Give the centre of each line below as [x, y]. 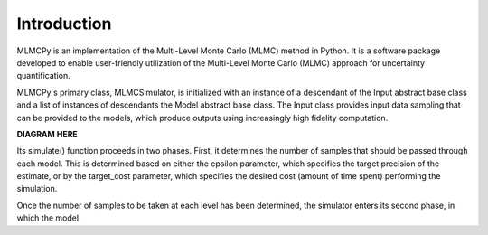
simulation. [37, 189]
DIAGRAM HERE [47, 134]
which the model [48, 218]
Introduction [64, 23]
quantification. [44, 76]
